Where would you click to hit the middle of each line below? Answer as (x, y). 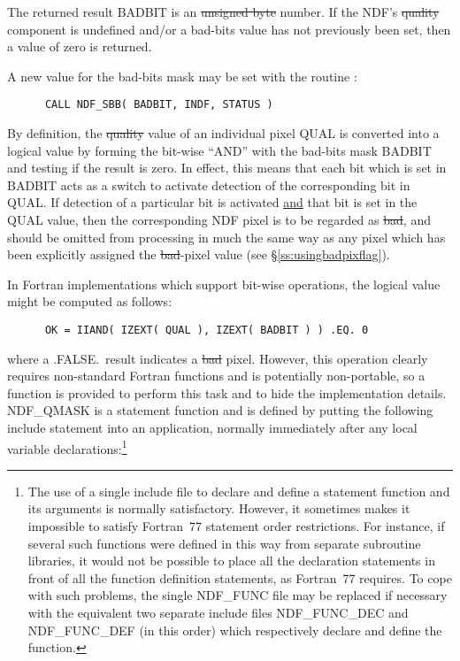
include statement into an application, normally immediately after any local (212, 427)
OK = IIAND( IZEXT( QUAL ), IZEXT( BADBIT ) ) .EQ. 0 (207, 330)
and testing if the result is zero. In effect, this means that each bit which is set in (227, 168)
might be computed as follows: (90, 301)
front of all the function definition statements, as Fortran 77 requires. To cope (240, 577)
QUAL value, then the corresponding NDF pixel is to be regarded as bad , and (219, 219)
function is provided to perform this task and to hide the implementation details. (227, 392)
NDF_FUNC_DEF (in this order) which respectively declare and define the (235, 630)
